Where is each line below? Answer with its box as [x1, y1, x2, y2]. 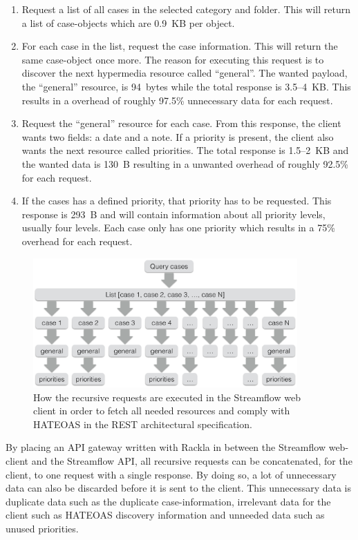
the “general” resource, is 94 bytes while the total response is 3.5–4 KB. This [21, 79, 351, 93]
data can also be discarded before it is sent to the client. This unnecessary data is [6, 481, 352, 495]
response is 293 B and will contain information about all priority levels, [21, 206, 326, 221]
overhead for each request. [21, 233, 133, 248]
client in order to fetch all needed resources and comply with [33, 403, 290, 418]
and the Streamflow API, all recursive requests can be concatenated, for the [31, 453, 352, 467]
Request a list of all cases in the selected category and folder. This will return [21, 2, 351, 16]
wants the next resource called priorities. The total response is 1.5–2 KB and [21, 143, 349, 157]
